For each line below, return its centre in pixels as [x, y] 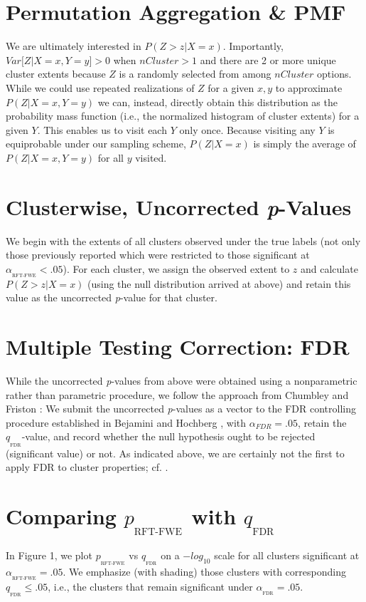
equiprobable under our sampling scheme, [96, 144]
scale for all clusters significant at [287, 555]
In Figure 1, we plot [49, 555]
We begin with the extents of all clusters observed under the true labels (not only [183, 240]
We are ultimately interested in [74, 46]
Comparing [61, 515]
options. [334, 74]
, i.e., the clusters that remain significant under [150, 587]
